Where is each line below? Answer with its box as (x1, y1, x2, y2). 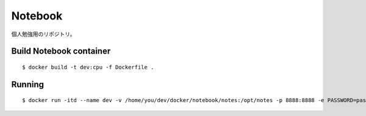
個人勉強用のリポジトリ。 (11, 30, 76, 38)
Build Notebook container (11, 46, 111, 56)
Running (11, 79, 45, 89)
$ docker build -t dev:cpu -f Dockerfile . (22, 64, 154, 70)
